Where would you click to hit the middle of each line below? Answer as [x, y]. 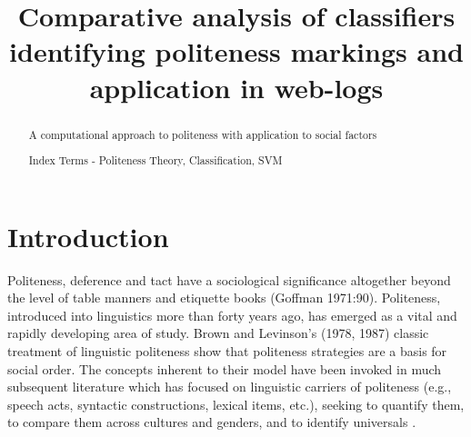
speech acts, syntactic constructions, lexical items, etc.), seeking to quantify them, [236, 404]
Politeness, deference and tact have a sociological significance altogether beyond [229, 279]
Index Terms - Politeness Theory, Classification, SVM [155, 160]
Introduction [88, 236]
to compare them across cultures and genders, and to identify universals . [212, 422]
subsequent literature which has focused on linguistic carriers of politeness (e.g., [230, 387]
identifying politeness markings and [236, 51]
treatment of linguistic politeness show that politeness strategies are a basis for [227, 351]
